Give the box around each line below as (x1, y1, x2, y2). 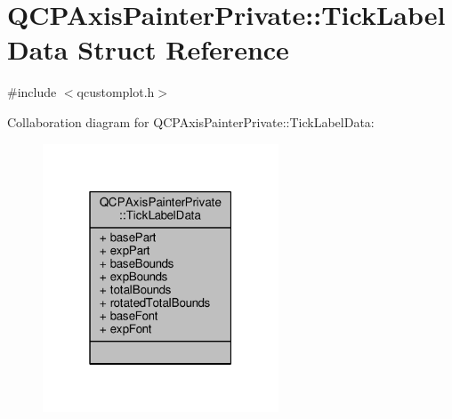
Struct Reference (77, 31, 289, 68)
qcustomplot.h (77, 83, 155, 101)
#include (7, 83, 57, 101)
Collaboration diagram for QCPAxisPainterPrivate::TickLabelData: (7, 112, 375, 131)
